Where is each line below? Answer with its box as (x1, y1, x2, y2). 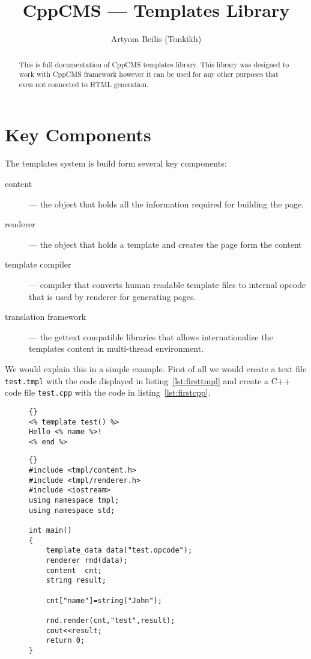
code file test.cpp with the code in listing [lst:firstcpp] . (5, 386, 211, 399)
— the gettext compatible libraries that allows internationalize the (29, 330, 273, 343)
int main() (29, 526, 72, 535)
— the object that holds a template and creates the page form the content (29, 238, 302, 250)
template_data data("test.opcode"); (46, 546, 193, 555)
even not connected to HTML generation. (19, 79, 149, 89)
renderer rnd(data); (46, 556, 128, 565)
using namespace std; (29, 506, 115, 515)
